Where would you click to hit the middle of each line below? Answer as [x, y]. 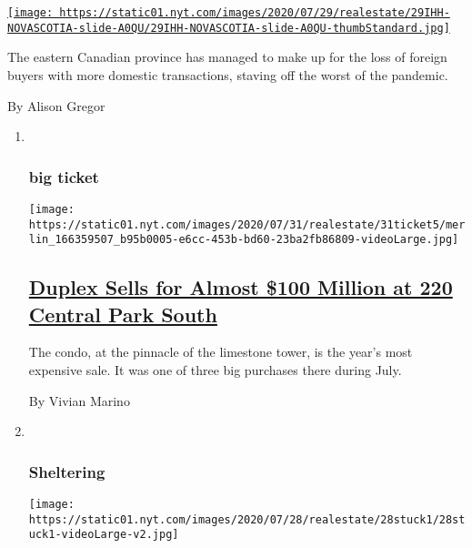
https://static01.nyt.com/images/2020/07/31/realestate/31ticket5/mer [247, 224]
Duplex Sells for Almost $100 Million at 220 [241, 287]
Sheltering [67, 471]
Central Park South [123, 314]
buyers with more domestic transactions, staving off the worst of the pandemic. [228, 74]
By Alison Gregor [56, 105]
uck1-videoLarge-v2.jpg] [104, 535]
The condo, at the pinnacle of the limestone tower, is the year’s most [221, 352]
